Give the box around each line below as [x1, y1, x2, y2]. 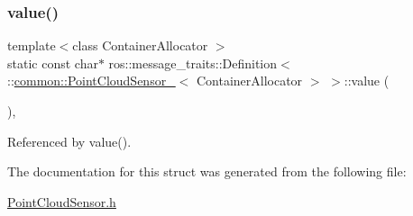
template [7, 36, 56, 55]
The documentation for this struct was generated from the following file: [7, 162, 407, 181]
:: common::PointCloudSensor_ [7, 71, 176, 90]
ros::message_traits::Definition [108, 53, 278, 72]
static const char [7, 53, 98, 72]
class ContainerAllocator [72, 36, 208, 55]
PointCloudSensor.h [7, 192, 116, 211]
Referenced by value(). [7, 131, 132, 150]
